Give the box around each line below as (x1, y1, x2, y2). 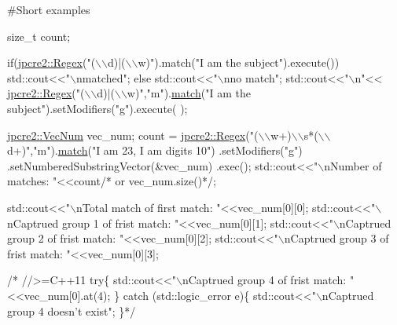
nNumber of (324, 157, 382, 173)
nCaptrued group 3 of (284, 230, 389, 246)
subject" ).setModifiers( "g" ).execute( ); (7, 100, 188, 116)
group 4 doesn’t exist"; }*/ (7, 302, 136, 319)
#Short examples (7, 2, 90, 17)
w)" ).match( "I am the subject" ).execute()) (138, 54, 340, 71)
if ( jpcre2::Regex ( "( (7, 54, 96, 71)
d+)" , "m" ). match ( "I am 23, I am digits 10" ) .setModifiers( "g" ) (7, 142, 303, 159)
